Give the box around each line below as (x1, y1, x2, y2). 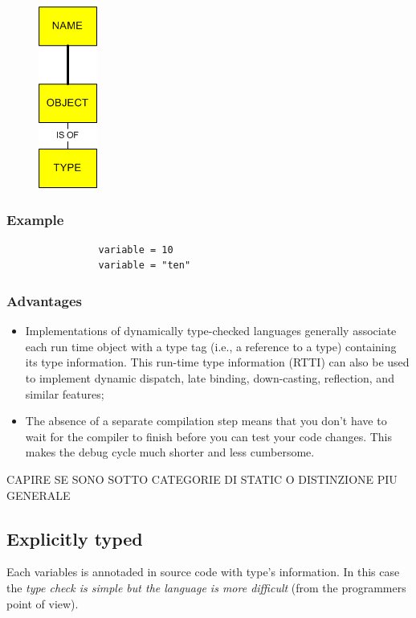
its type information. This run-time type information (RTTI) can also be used (25, 354, 410, 370)
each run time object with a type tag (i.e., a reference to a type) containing (25, 338, 397, 354)
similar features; (25, 385, 104, 402)
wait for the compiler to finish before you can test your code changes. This (25, 428, 393, 444)
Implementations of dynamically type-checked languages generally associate (25, 322, 397, 339)
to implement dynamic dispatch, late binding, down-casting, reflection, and (25, 370, 394, 386)
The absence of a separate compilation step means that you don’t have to (25, 412, 387, 429)
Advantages (6, 290, 83, 310)
